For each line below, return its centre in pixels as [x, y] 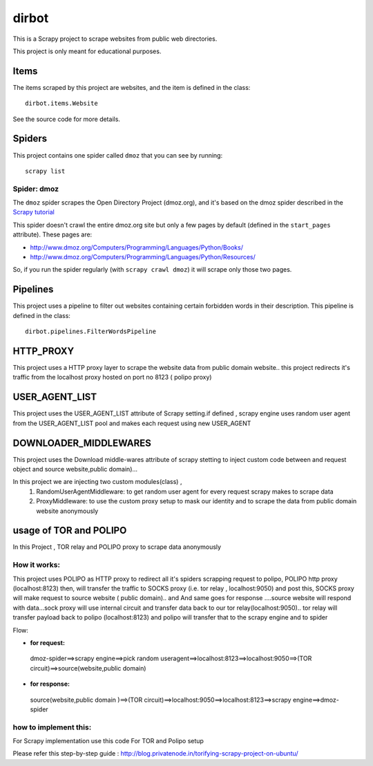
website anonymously [67, 511]
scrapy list [45, 171]
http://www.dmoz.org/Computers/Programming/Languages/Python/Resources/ [143, 257]
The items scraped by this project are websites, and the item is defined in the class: [132, 87]
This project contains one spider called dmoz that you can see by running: [118, 155]
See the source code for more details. [67, 119]
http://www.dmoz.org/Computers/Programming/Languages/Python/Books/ [136, 247]
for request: [48, 642]
